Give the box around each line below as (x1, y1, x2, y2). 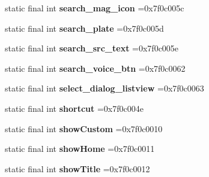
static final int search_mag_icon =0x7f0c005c (5, 2, 184, 14)
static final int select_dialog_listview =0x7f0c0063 (5, 82, 204, 94)
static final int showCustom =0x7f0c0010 (5, 122, 163, 135)
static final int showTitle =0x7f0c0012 (5, 162, 150, 175)
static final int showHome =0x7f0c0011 (5, 142, 155, 155)
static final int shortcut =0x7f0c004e (5, 102, 144, 114)
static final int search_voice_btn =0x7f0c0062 (5, 62, 186, 74)
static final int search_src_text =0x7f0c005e (5, 42, 179, 54)
